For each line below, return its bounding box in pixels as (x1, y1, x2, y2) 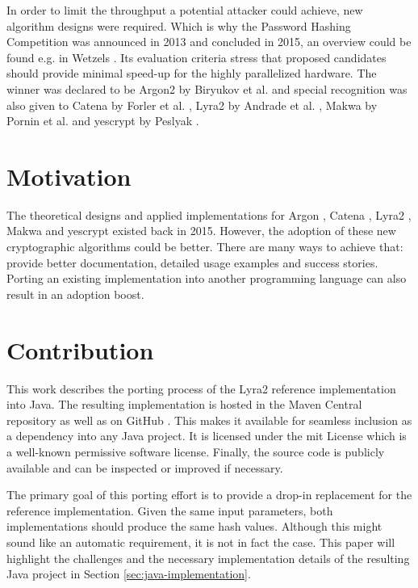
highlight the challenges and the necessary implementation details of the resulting (6, 549, 410, 566)
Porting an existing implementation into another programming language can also (6, 270, 407, 287)
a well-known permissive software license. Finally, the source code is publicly (6, 443, 385, 460)
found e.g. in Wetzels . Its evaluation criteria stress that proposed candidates (6, 48, 387, 65)
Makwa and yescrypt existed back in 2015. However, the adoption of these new (6, 222, 396, 239)
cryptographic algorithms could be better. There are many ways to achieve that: (6, 238, 403, 255)
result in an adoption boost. (6, 285, 144, 302)
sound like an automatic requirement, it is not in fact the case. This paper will (6, 533, 395, 550)
